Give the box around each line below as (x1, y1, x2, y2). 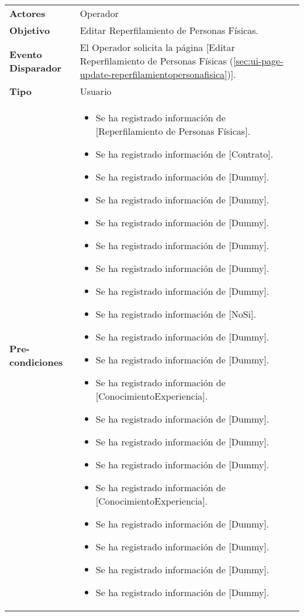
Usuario (80, 84, 112, 98)
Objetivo (9, 23, 50, 37)
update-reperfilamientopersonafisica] (80, 67, 227, 81)
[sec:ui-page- (233, 54, 284, 67)
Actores (9, 6, 46, 20)
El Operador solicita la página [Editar (80, 40, 235, 54)
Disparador (9, 60, 62, 74)
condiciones (9, 355, 63, 369)
